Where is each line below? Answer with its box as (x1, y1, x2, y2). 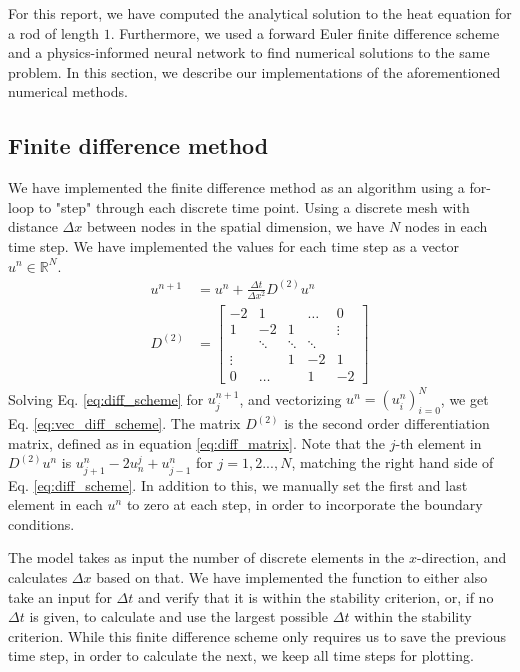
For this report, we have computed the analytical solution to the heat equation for (8, 3, 512, 23)
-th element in (395, 432, 482, 453)
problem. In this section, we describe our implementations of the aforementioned (8, 61, 501, 82)
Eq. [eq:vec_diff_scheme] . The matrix (8, 413, 241, 434)
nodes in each (404, 216, 488, 237)
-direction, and (416, 547, 507, 568)
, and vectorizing (239, 388, 342, 409)
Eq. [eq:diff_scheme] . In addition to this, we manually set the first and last (8, 474, 468, 495)
